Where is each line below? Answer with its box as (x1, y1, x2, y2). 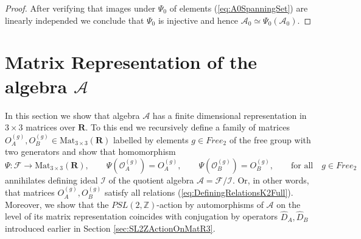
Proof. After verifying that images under (5, 2, 156, 14)
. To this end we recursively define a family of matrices (85, 121, 290, 134)
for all (291, 161, 314, 170)
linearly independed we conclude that (5, 13, 144, 26)
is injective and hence (158, 13, 239, 26)
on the (276, 198, 301, 210)
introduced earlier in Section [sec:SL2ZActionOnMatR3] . (5, 222, 216, 235)
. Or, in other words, (232, 173, 309, 186)
